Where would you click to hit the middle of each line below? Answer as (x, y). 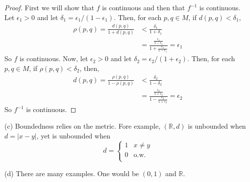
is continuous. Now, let (54, 58)
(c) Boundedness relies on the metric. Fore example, (83, 125)
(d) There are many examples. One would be (72, 173)
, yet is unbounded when (73, 135)
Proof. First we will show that (50, 7)
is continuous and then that (144, 7)
